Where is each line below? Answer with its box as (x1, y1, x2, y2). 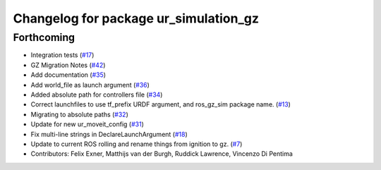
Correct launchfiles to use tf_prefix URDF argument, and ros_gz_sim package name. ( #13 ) (30, 100, 291, 109)
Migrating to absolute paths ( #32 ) (30, 110, 128, 119)
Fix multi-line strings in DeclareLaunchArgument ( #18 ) (30, 130, 188, 138)
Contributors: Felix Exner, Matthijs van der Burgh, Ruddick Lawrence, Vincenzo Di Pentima (30, 150, 293, 158)
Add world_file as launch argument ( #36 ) (30, 80, 150, 89)
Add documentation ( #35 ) (30, 71, 106, 79)
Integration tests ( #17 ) (30, 51, 95, 59)
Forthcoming (13, 31, 75, 44)
